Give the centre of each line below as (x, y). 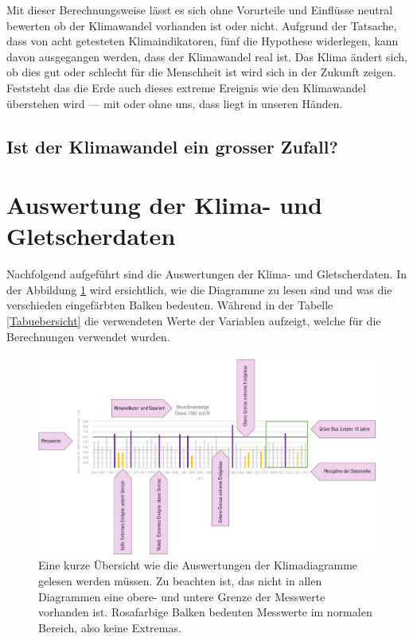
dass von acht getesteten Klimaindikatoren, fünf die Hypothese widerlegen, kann (203, 41)
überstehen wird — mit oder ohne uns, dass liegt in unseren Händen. (175, 103)
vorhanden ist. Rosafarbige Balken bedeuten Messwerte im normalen (205, 612)
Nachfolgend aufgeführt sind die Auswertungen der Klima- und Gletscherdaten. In (206, 274)
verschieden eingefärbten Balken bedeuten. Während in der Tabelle (170, 305)
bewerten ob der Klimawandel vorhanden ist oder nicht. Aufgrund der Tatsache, (202, 25)
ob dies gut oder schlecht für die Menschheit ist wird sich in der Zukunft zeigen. (201, 72)
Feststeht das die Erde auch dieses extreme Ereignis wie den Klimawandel (186, 87)
